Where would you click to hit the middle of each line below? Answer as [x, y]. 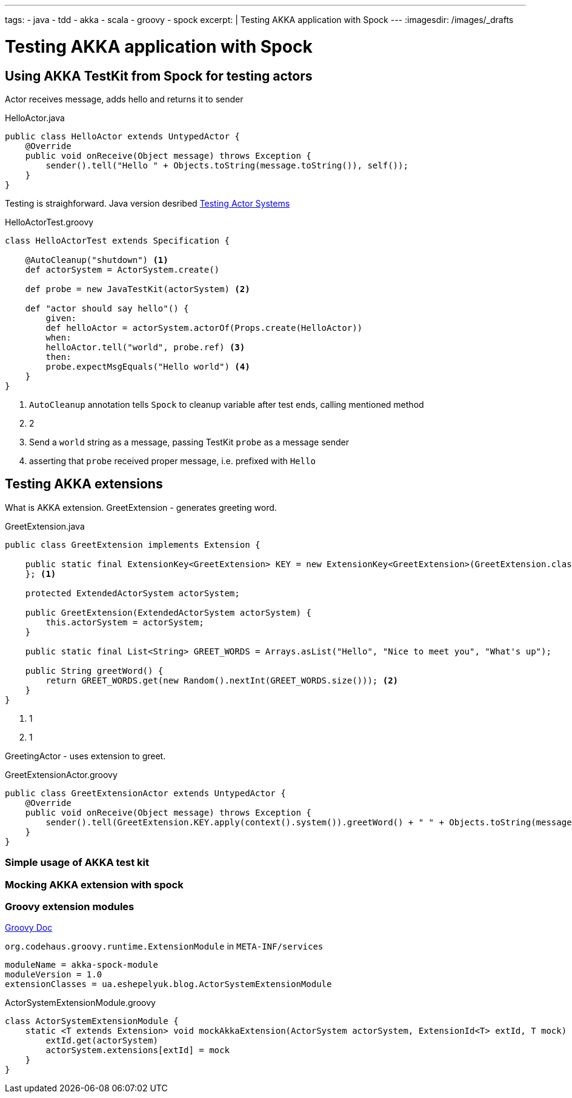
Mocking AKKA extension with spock [94, 884]
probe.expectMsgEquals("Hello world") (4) [148, 366]
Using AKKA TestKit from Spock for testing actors [159, 76]
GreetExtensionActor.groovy [61, 774]
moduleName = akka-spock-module [81, 965]
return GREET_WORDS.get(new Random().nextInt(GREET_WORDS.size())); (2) [222, 680]
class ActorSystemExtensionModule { [92, 1021]
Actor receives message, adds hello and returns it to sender [124, 99]
